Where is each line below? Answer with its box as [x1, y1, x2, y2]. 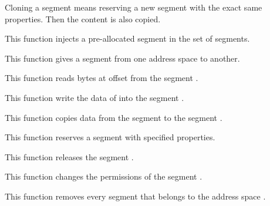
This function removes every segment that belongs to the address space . [5, 190, 266, 202]
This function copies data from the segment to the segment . [5, 111, 222, 123]
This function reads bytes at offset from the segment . [5, 72, 198, 84]
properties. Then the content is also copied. [5, 12, 161, 25]
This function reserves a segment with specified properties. [5, 131, 215, 143]
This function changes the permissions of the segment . [5, 170, 203, 183]
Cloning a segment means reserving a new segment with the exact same [5, 1, 262, 13]
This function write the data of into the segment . [5, 91, 184, 103]
